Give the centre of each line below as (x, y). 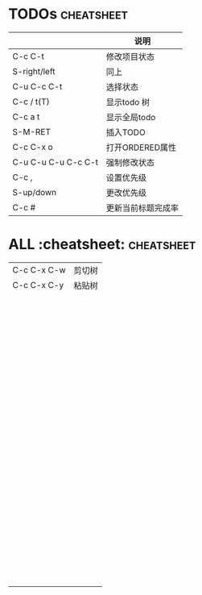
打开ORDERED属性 (141, 148)
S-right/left (34, 71)
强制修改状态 (130, 162)
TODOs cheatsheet (68, 14)
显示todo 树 (128, 102)
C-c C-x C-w (39, 269)
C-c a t (26, 116)
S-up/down (35, 192)
